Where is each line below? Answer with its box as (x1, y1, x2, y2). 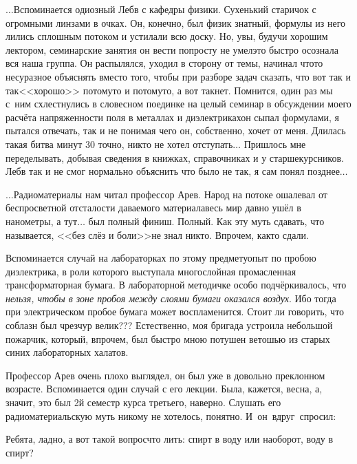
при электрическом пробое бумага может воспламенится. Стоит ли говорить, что (6, 304, 345, 319)
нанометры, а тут (6, 213, 78, 228)
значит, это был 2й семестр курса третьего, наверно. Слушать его (6, 395, 281, 410)
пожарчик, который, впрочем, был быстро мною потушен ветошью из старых (6, 331, 330, 346)
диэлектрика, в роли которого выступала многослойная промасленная (6, 264, 296, 278)
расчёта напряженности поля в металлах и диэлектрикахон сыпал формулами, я (6, 109, 340, 124)
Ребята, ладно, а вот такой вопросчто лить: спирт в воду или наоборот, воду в (6, 432, 334, 446)
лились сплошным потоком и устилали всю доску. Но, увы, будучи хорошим (6, 29, 328, 43)
